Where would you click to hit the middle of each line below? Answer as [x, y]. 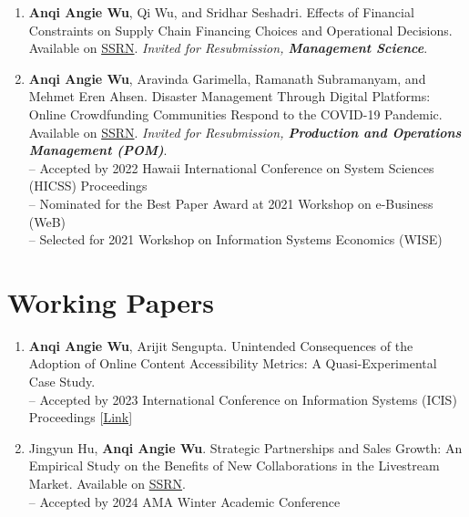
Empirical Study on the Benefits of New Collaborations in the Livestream [234, 465]
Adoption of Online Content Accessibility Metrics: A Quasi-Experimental [233, 363]
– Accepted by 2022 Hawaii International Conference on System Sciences [231, 167]
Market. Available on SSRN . [107, 483]
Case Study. [62, 382]
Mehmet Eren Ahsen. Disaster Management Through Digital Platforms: [229, 96]
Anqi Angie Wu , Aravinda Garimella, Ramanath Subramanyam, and [227, 78]
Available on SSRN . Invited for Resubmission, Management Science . [228, 48]
